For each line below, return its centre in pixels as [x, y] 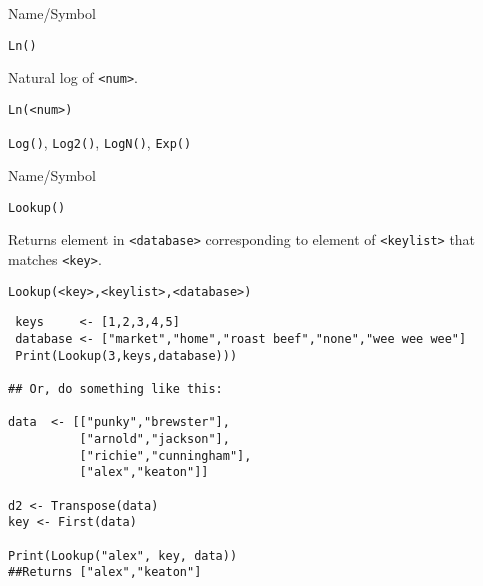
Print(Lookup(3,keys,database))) [126, 355]
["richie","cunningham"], [165, 455]
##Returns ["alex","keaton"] [105, 572]
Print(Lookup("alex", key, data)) [123, 555]
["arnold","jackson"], [154, 439]
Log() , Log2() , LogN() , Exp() [100, 141]
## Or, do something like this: [115, 389]
